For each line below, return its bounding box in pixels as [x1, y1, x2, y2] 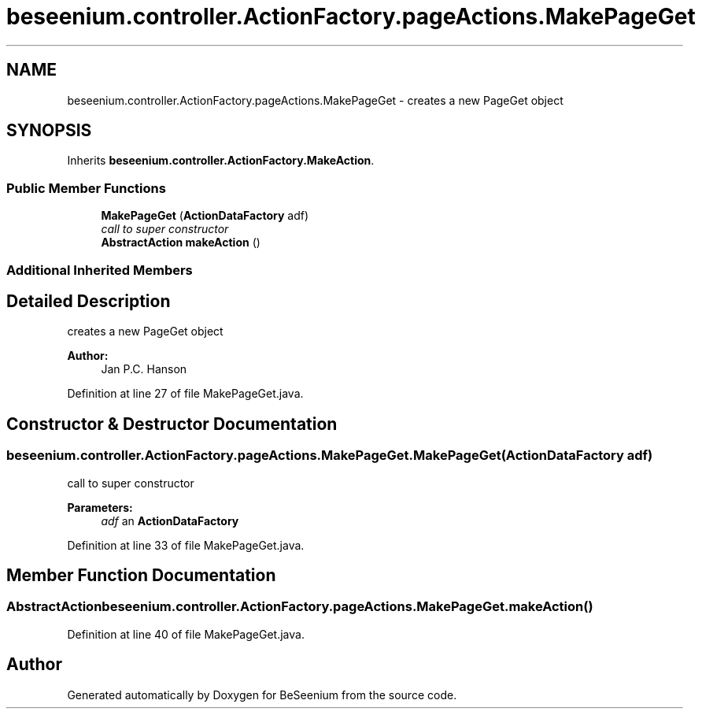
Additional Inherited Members [6, 261, 193, 278]
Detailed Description [6, 291, 171, 311]
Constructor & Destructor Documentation [6, 413, 338, 434]
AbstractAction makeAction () [101, 235, 260, 250]
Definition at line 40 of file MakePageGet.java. [67, 627, 305, 641]
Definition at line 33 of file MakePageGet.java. [67, 538, 305, 552]
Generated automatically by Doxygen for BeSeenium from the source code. [67, 687, 457, 702]
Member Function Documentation [6, 565, 276, 586]
